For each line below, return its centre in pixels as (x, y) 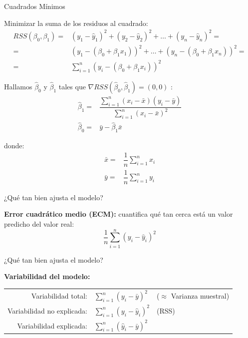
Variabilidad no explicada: (47, 310)
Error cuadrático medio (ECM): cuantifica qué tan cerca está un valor (119, 214)
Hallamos (18, 86)
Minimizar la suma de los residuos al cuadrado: (76, 23)
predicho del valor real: (39, 224)
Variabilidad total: (59, 296)
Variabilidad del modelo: (47, 276)
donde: (14, 146)
